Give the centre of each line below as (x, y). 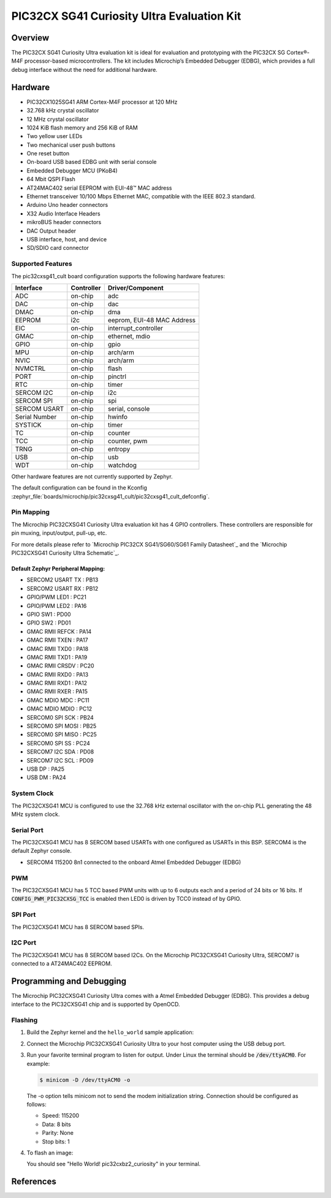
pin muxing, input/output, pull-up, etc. (59, 533)
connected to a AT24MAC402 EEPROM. (62, 963)
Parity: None (58, 1133)
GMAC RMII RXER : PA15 (57, 691)
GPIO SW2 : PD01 (49, 623)
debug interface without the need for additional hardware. (84, 69)
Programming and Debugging (69, 981)
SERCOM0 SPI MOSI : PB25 (62, 726)
